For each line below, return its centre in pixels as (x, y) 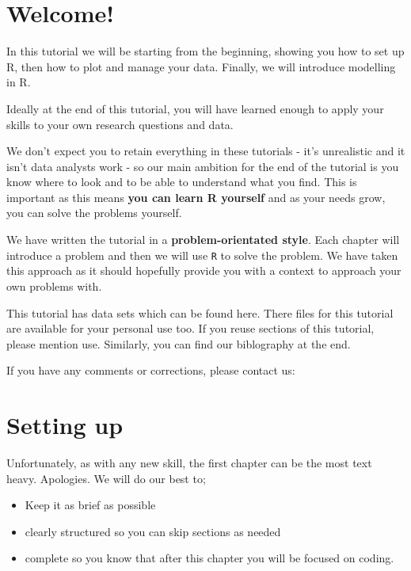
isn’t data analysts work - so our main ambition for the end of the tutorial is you (203, 166)
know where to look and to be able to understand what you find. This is (182, 182)
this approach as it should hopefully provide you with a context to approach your (204, 270)
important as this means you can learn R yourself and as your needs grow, (196, 197)
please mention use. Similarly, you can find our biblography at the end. (179, 343)
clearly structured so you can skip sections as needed (153, 531)
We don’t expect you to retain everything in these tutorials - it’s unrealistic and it (206, 151)
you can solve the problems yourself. (94, 213)
